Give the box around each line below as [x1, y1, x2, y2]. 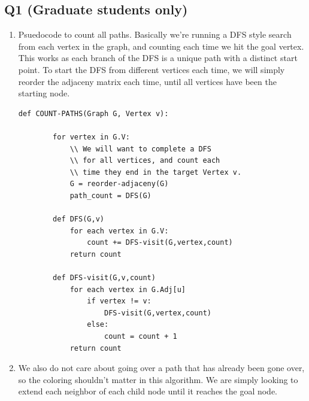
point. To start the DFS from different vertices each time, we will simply [18, 63, 285, 75]
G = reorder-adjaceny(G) [69, 180, 169, 189]
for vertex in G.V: [53, 132, 130, 141]
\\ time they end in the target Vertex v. [69, 168, 242, 177]
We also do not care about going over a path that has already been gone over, [18, 361, 305, 374]
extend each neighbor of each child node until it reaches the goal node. [18, 385, 278, 397]
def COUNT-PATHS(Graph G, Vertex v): [18, 109, 169, 118]
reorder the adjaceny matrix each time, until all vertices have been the [18, 75, 277, 87]
